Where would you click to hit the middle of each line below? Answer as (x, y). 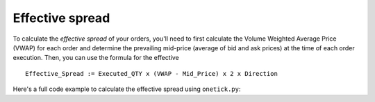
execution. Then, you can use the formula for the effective (96, 58)
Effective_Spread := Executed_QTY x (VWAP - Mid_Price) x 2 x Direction (151, 73)
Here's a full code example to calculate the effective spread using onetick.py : (127, 89)
